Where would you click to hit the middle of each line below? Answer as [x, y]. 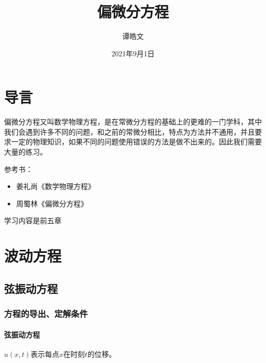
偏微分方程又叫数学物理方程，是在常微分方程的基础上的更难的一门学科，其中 [133, 122]
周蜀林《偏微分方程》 [52, 203]
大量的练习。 [26, 152]
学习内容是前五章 [33, 220]
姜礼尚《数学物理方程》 [56, 186]
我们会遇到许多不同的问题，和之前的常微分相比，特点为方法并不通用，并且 [129, 131]
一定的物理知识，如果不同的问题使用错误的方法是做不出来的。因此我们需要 [136, 142]
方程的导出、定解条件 [46, 314]
